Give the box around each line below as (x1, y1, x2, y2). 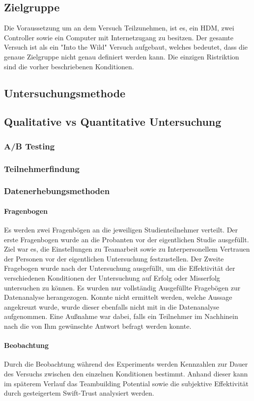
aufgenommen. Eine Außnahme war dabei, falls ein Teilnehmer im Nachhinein (4, 311, 238, 321)
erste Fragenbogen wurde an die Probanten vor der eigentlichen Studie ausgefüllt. (4, 234, 249, 244)
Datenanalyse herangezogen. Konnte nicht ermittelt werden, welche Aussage (4, 292, 232, 302)
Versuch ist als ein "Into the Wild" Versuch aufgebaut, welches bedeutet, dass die (4, 42, 248, 52)
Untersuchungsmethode (4, 85, 126, 100)
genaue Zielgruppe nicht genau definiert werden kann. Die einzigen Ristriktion (4, 51, 239, 61)
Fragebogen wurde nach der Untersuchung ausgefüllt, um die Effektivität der (4, 263, 235, 273)
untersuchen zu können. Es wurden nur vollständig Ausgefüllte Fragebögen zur (4, 282, 241, 292)
